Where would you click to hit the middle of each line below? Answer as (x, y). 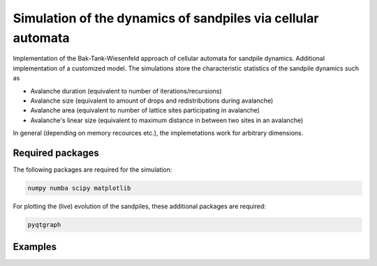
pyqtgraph (44, 224)
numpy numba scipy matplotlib (79, 188)
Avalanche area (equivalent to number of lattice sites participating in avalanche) (145, 110)
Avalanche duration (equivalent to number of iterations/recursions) (126, 91)
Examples (35, 247)
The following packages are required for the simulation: (93, 169)
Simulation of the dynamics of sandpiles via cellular (166, 18)
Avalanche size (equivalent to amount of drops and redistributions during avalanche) (152, 101)
